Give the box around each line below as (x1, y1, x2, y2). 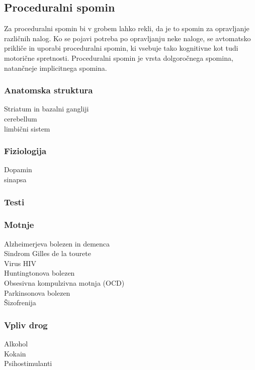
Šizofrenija (4, 297, 36, 308)
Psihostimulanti (4, 358, 52, 368)
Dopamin (4, 164, 32, 175)
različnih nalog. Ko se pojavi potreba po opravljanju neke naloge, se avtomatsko (4, 33, 251, 43)
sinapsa (4, 174, 27, 184)
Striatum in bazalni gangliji (4, 103, 89, 114)
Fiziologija (4, 145, 47, 157)
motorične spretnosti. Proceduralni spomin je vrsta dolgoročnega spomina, (4, 52, 233, 63)
